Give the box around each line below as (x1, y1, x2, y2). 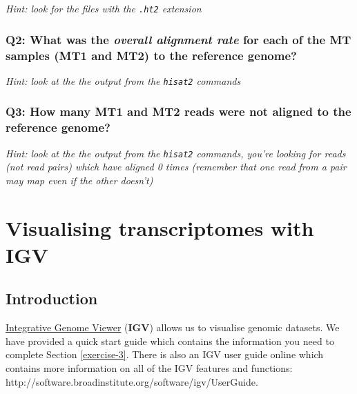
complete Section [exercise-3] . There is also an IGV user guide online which (6, 347, 324, 362)
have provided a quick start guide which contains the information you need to (6, 333, 334, 348)
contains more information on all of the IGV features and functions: (6, 360, 293, 375)
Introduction (6, 288, 98, 309)
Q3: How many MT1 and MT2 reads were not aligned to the (6, 103, 351, 120)
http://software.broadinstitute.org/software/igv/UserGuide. (6, 374, 258, 388)
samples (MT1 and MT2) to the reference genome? (6, 46, 297, 63)
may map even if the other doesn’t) (6, 173, 153, 187)
